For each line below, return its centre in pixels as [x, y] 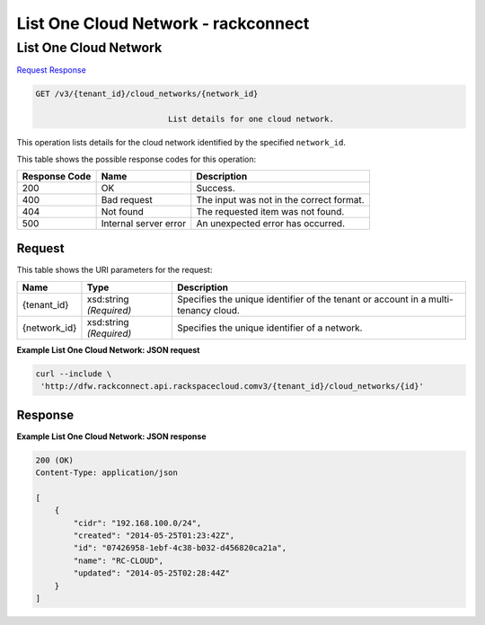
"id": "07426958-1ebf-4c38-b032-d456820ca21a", [180, 548]
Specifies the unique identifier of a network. [269, 328]
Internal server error [144, 223]
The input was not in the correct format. [280, 199]
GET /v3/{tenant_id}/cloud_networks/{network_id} [147, 94]
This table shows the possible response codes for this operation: [137, 159]
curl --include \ [74, 374]
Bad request [127, 199]
